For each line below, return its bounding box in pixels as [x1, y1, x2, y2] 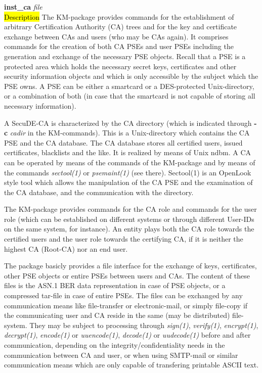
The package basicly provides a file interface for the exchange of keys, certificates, [4, 260, 257, 271]
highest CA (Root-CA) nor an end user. [4, 243, 128, 254]
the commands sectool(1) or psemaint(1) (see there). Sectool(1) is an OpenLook [4, 167, 251, 177]
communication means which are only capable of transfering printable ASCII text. [4, 359, 259, 370]
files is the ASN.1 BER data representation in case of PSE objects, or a [4, 280, 226, 291]
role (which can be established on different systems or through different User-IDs [4, 213, 254, 224]
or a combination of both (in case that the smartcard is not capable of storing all [4, 90, 255, 101]
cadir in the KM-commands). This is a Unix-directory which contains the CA [10, 127, 250, 138]
